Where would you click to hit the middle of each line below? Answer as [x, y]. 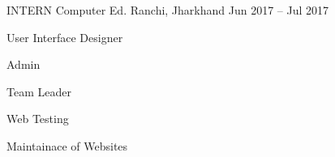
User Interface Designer [65, 37]
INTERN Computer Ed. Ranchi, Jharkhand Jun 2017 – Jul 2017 [168, 10]
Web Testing [38, 119]
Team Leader [39, 91]
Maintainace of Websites [67, 145]
